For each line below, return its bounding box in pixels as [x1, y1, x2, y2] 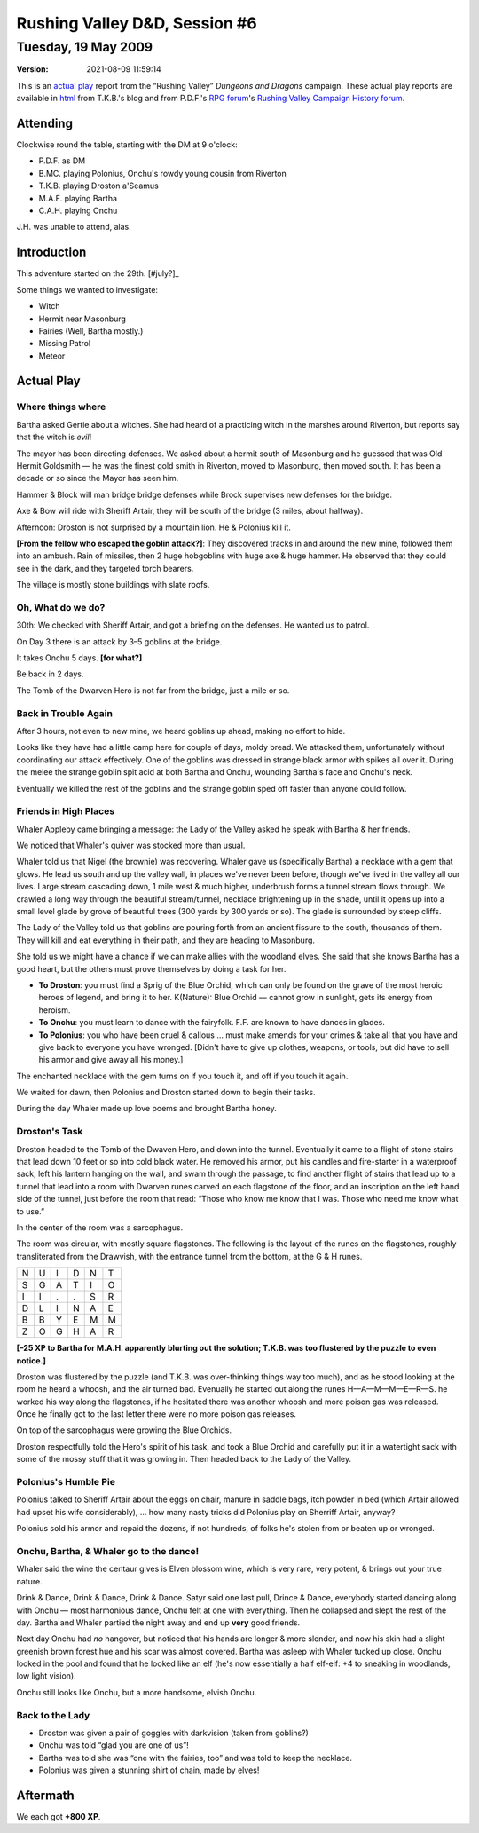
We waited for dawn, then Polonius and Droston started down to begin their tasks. [16, 1087, 316, 1098]
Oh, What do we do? [16, 601, 106, 613]
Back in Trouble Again [16, 707, 113, 719]
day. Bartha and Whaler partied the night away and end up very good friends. [16, 1616, 301, 1628]
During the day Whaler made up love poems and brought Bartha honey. [16, 1103, 277, 1114]
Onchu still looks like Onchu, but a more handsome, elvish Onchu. [16, 1687, 257, 1697]
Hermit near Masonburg [38, 313, 126, 324]
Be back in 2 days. [16, 668, 84, 679]
